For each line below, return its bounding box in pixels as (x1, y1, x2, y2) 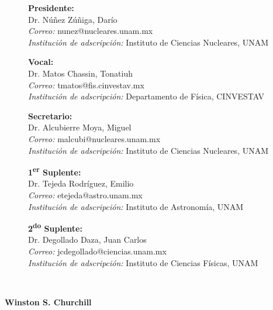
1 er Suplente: (28, 164, 81, 178)
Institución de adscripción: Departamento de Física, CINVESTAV (28, 90, 265, 102)
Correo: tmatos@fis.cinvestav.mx (28, 78, 144, 91)
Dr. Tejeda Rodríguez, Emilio (28, 177, 134, 190)
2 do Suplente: (28, 221, 82, 234)
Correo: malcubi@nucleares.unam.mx (28, 132, 161, 144)
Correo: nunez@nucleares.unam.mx (28, 25, 153, 37)
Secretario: (28, 109, 72, 122)
